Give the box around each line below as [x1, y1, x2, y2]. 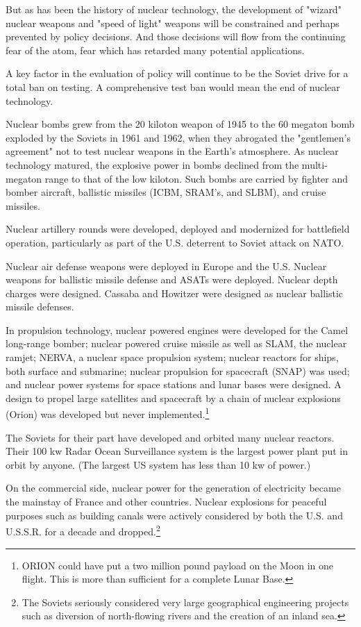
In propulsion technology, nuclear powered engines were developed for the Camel [6, 322, 349, 337]
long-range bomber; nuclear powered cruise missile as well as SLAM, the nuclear [6, 336, 347, 351]
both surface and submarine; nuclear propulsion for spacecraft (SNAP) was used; [6, 363, 350, 378]
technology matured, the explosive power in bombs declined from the [6, 157, 299, 172]
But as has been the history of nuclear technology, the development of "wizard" [6, 2, 342, 16]
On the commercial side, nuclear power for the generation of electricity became [6, 480, 341, 495]
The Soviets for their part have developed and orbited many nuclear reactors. [6, 430, 335, 444]
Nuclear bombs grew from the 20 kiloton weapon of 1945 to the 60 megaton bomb [6, 117, 355, 131]
